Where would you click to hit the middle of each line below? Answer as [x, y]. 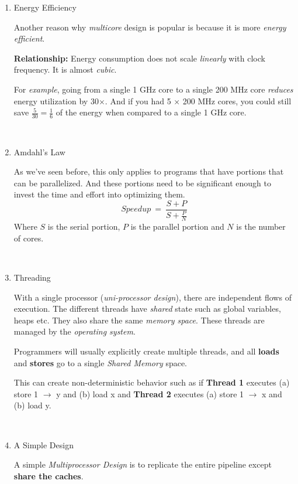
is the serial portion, [84, 226]
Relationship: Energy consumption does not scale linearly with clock [139, 58]
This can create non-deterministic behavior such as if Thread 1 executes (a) [152, 382]
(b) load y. [32, 405]
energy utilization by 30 [56, 100]
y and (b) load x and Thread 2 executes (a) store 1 [150, 393]
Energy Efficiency [45, 7]
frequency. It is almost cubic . [65, 69]
